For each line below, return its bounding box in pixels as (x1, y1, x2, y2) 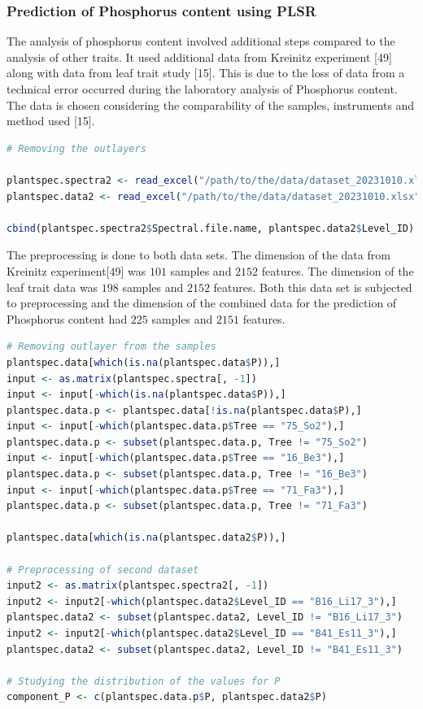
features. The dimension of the (261, 262, 414, 279)
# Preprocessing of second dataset (7, 563, 199, 576)
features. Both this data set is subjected (213, 278, 412, 295)
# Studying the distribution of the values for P (7, 675, 281, 687)
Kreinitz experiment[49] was (7, 262, 146, 279)
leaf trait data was (7, 278, 98, 295)
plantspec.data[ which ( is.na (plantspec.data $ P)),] (7, 356, 281, 368)
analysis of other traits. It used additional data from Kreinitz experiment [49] (7, 48, 392, 65)
